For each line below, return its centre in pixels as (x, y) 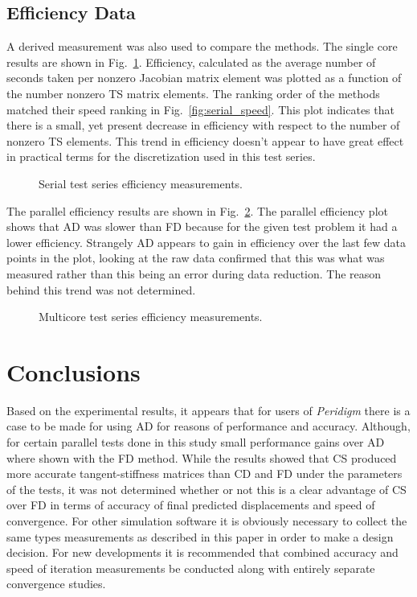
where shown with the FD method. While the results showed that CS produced (202, 457)
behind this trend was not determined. (101, 289)
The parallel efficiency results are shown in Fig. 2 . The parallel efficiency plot (197, 210)
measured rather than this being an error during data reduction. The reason (194, 273)
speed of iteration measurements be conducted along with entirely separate (191, 568)
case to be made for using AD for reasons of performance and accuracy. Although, (208, 426)
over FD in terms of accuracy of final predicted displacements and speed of (191, 505)
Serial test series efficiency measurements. (141, 183)
